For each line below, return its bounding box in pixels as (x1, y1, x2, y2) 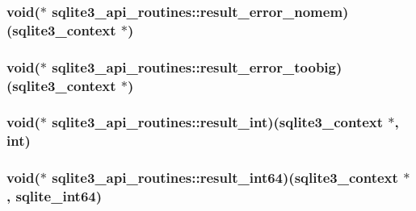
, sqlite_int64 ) (6, 186, 103, 206)
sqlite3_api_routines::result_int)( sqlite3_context (52, 112, 384, 132)
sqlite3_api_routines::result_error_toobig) (52, 56, 342, 77)
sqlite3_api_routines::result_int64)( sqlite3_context (52, 168, 398, 188)
